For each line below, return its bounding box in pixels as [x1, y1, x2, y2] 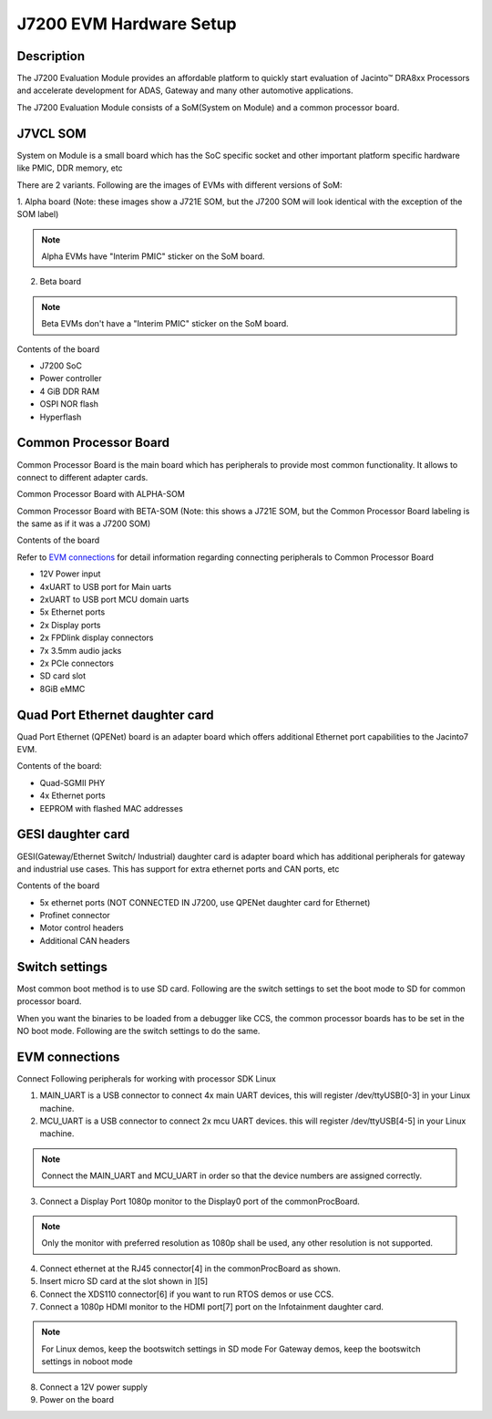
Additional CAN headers [39, 935, 130, 946]
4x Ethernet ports [39, 790, 106, 802]
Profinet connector [39, 910, 111, 921]
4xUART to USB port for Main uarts [39, 581, 172, 592]
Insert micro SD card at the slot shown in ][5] [39, 1276, 209, 1287]
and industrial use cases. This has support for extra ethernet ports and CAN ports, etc [16, 863, 340, 875]
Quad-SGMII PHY [39, 777, 106, 788]
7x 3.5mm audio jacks [39, 645, 122, 656]
